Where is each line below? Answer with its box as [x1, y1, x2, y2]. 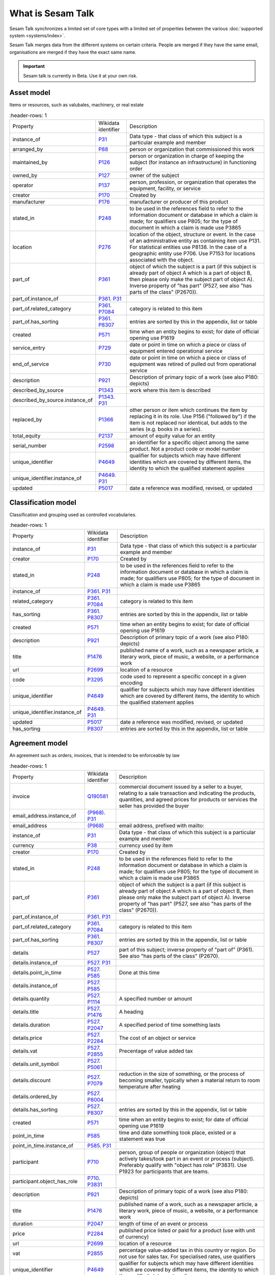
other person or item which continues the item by [129, 406, 248, 414]
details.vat [12, 1047, 38, 1054]
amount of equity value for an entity [129, 432, 215, 440]
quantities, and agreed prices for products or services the [119, 796, 258, 803]
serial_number [12, 442, 47, 449]
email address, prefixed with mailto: [119, 822, 205, 829]
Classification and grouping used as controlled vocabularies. [9, 512, 137, 518]
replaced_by [12, 416, 43, 423]
